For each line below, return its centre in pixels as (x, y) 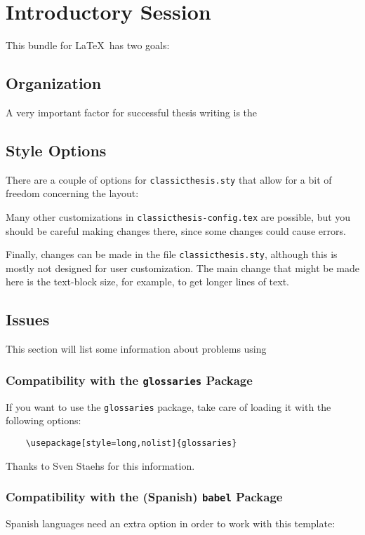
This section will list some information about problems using (136, 349)
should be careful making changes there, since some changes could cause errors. (176, 230)
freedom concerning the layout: (72, 193)
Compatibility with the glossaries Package (129, 380)
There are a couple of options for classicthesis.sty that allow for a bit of (169, 179)
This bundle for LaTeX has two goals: (88, 45)
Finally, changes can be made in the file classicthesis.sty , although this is (172, 254)
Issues (28, 319)
